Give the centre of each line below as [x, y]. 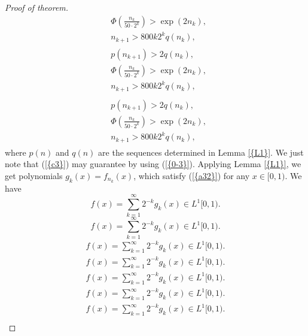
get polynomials [34, 175]
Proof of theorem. [37, 7]
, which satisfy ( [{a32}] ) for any [192, 175]
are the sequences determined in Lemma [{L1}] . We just [201, 152]
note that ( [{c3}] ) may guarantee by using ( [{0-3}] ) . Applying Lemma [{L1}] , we [153, 164]
